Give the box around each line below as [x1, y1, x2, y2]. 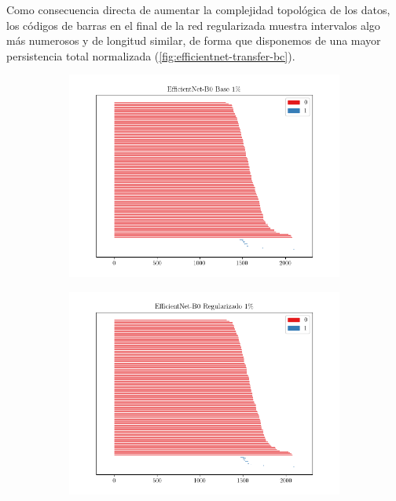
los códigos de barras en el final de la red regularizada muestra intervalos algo [6, 16, 380, 33]
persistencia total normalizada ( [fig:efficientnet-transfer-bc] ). [6, 47, 295, 64]
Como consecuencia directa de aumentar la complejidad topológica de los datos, [6, 2, 390, 17]
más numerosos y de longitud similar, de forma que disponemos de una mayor [6, 32, 381, 49]
